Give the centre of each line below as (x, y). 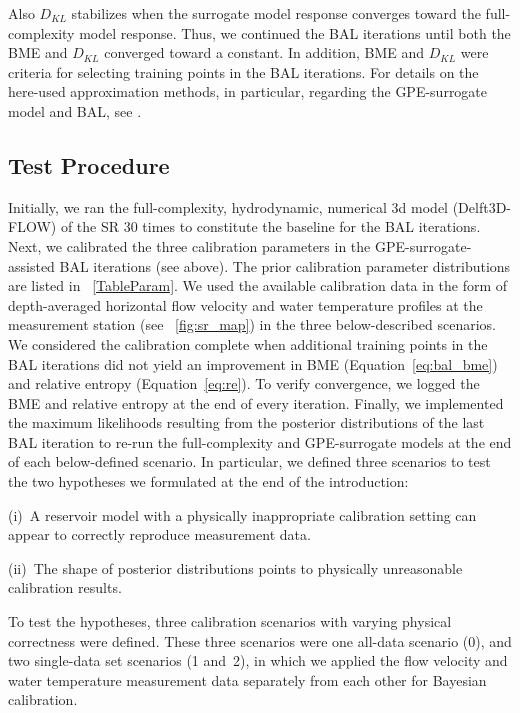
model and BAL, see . (75, 110)
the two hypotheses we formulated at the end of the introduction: (208, 481)
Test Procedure (89, 164)
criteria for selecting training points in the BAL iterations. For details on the (243, 71)
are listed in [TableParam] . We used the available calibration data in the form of (258, 285)
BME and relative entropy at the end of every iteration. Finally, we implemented (256, 402)
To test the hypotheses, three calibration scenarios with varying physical (230, 621)
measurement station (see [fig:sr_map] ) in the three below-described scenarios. (252, 324)
